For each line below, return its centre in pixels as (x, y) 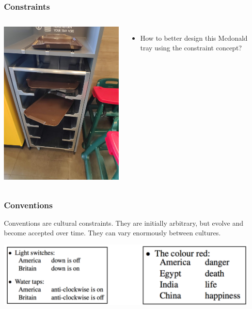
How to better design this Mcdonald (194, 38)
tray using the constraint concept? (191, 47)
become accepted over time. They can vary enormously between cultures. (112, 233)
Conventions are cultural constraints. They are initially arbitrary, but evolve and (124, 223)
